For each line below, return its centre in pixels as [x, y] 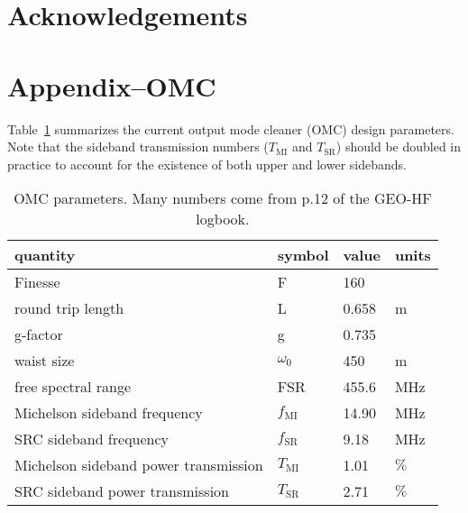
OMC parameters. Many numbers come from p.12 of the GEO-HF [223, 198]
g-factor [39, 334]
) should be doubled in [399, 147]
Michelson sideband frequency [109, 413]
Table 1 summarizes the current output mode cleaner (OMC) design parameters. [231, 128]
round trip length [69, 308]
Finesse [37, 282]
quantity [45, 255]
